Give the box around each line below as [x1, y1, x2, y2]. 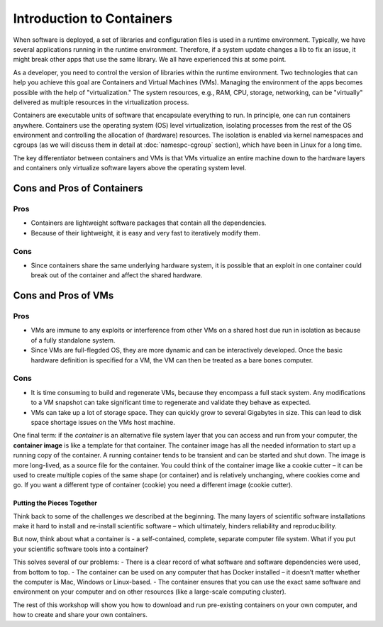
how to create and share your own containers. [13, 611, 148, 619]
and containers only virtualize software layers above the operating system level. [13, 164, 247, 172]
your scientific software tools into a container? [13, 545, 149, 553]
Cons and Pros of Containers [13, 182, 143, 194]
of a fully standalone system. [30, 335, 116, 344]
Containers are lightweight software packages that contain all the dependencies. [30, 218, 267, 227]
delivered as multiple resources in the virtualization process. [13, 98, 189, 106]
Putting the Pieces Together [13, 499, 97, 507]
